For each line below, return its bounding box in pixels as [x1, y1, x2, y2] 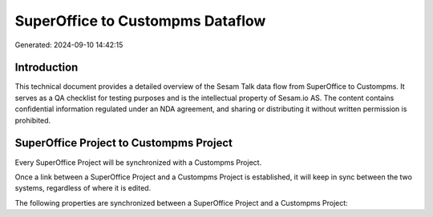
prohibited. [14, 115, 51, 125]
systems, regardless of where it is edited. [14, 183, 152, 193]
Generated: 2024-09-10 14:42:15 [14, 40, 123, 50]
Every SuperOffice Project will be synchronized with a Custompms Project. [14, 157, 262, 167]
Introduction [14, 61, 79, 74]
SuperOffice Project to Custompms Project [14, 136, 233, 150]
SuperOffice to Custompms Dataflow [14, 12, 266, 30]
